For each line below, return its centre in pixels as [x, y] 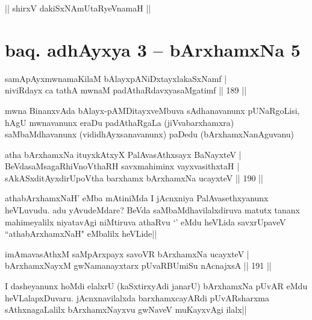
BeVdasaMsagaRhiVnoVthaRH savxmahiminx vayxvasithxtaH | [122, 166]
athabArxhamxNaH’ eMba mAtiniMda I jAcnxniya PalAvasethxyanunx [137, 198]
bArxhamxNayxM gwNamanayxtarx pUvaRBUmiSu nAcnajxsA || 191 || [138, 265]
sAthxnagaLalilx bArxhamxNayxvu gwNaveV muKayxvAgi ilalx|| [126, 309]
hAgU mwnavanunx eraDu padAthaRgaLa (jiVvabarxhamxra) [120, 122]
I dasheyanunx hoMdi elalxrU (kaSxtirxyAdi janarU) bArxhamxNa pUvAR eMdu [156, 286]
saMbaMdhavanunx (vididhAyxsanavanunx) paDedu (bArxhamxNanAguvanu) [150, 134]
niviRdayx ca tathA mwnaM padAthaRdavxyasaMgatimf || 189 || [126, 90]
